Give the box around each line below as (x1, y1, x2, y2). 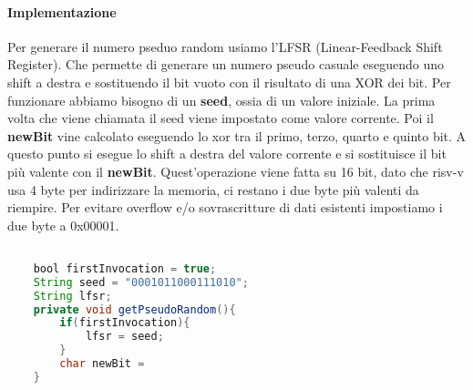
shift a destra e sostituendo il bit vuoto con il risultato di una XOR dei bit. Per (7, 72, 451, 91)
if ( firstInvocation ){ (59, 316, 190, 330)
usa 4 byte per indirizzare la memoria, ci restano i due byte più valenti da (7, 180, 419, 199)
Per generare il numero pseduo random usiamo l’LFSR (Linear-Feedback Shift (7, 36, 443, 56)
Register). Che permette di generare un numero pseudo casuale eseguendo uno (7, 55, 444, 74)
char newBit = (59, 357, 145, 371)
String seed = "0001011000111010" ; (33, 275, 249, 289)
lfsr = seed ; (85, 330, 164, 344)
